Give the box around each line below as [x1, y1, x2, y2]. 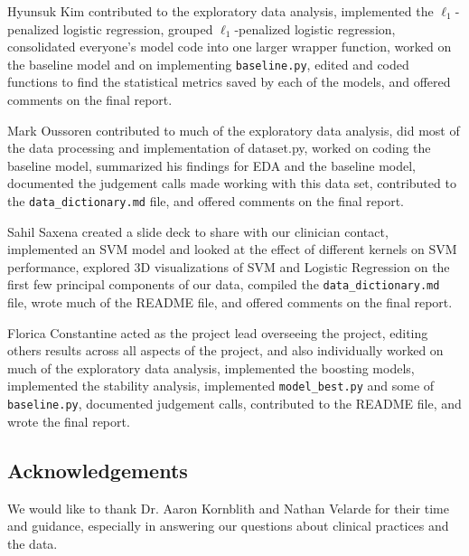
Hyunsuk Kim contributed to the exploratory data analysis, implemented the [7, 2, 434, 20]
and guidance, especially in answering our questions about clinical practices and [7, 516, 449, 535]
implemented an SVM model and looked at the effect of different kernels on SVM [7, 240, 457, 259]
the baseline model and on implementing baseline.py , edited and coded [7, 54, 409, 73]
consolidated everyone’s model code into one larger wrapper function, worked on [7, 37, 452, 56]
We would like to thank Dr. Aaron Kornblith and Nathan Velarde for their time [7, 498, 449, 517]
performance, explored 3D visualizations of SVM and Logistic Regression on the [7, 257, 450, 276]
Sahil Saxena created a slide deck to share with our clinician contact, [7, 221, 389, 240]
